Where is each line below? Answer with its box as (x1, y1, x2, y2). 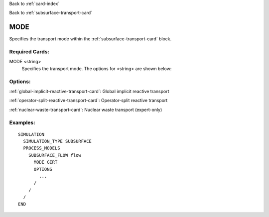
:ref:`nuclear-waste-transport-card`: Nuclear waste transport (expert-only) (9, 107, 162, 112)
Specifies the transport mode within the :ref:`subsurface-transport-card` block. (9, 36, 172, 42)
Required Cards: (9, 48, 50, 55)
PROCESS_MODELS (23, 145, 60, 151)
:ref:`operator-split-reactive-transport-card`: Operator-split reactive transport (9, 98, 168, 104)
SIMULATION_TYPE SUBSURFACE (23, 138, 92, 144)
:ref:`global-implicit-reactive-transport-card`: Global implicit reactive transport (9, 88, 169, 94)
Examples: (9, 119, 35, 126)
